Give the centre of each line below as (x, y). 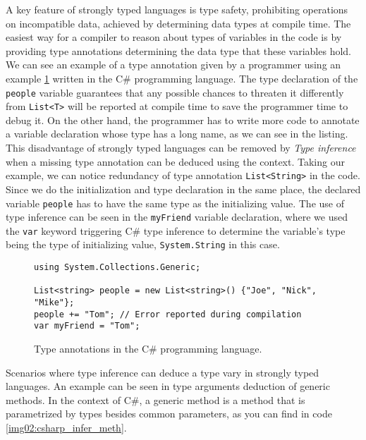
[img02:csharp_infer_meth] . (66, 428)
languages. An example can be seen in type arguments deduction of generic (168, 386)
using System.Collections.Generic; (117, 268)
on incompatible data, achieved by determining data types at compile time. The (178, 23)
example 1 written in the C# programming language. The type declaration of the (182, 78)
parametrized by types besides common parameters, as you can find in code (169, 414)
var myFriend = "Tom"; (87, 326)
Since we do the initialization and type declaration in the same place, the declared (183, 189)
